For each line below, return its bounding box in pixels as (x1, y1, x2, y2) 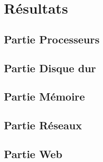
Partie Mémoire (4, 89, 85, 104)
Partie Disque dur (4, 60, 96, 75)
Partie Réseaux (4, 118, 82, 133)
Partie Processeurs (4, 31, 100, 46)
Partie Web (4, 146, 63, 161)
